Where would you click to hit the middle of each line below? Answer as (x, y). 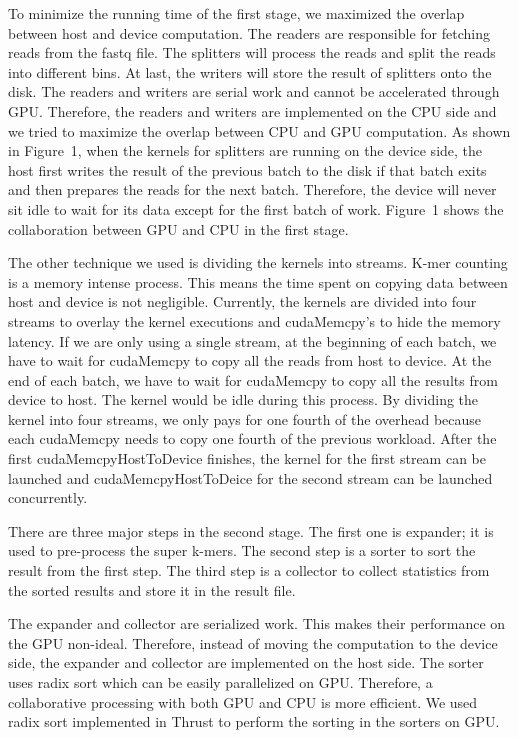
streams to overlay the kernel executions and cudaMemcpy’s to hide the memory (254, 320)
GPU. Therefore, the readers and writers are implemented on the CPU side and (252, 110)
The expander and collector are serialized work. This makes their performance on (257, 623)
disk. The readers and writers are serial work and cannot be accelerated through (254, 91)
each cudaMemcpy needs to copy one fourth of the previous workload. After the (252, 438)
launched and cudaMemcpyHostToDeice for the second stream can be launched (250, 477)
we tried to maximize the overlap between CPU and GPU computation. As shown (259, 130)
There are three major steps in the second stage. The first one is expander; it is (251, 530)
